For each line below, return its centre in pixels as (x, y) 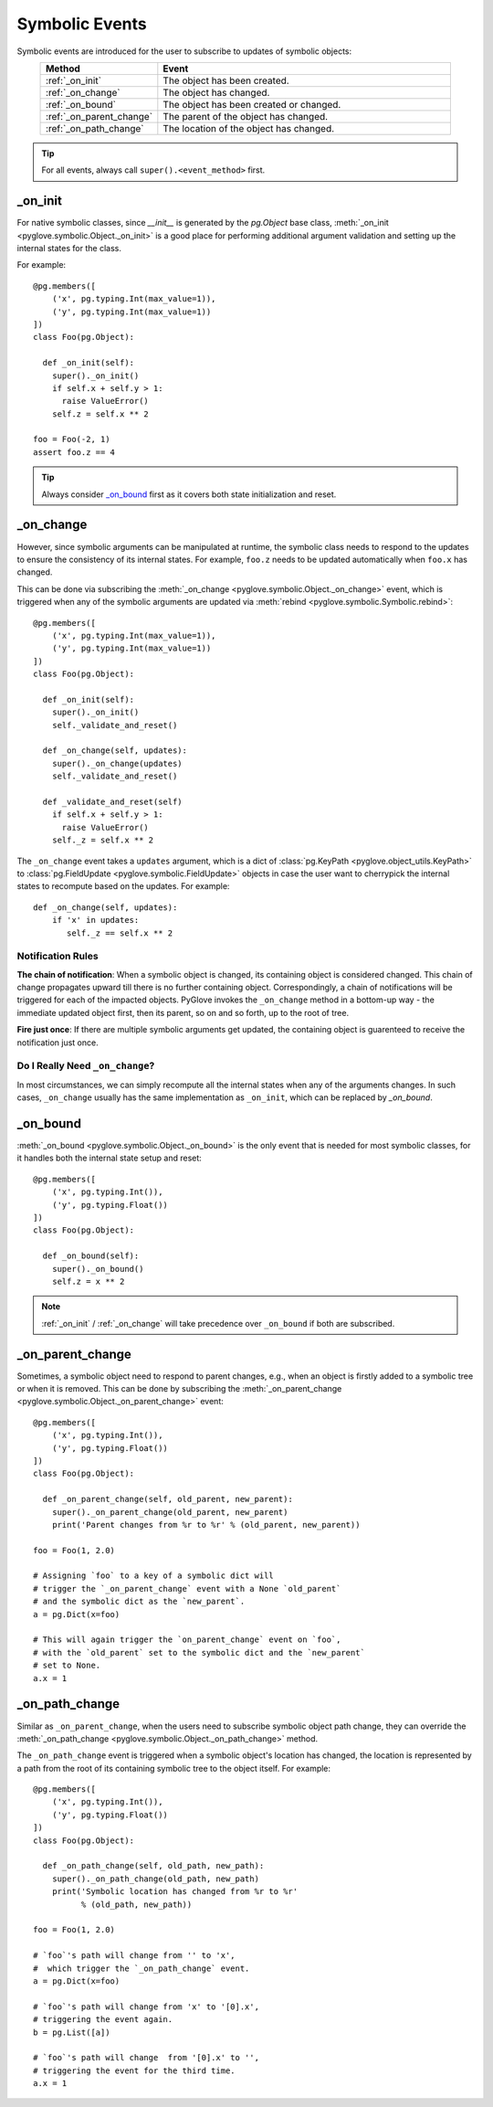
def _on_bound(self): (91, 1256)
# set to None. (67, 1666)
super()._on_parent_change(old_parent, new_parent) (170, 1512)
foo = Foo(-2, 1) (72, 439)
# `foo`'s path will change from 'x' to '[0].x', (147, 2006)
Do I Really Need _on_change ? (86, 1066)
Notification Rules (58, 957)
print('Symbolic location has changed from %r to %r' (175, 1892)
